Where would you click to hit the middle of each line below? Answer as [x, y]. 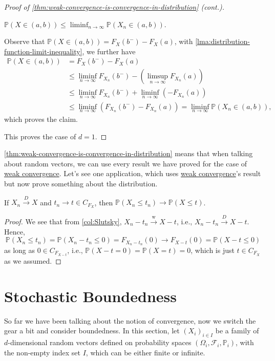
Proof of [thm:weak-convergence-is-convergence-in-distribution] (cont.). [114, 7]
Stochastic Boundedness [90, 296]
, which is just [213, 250]
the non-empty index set [43, 352]
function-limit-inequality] [43, 51]
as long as [20, 250]
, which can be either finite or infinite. [145, 352]
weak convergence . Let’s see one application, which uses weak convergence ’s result [133, 173]
